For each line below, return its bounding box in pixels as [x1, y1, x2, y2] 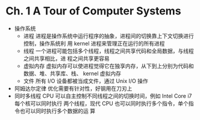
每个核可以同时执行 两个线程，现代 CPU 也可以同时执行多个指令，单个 [14, 100, 189, 107]
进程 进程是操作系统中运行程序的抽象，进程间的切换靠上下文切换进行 [23, 32, 194, 40]
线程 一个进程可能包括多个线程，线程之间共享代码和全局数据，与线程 [23, 47, 194, 55]
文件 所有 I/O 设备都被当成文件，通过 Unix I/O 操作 [23, 77, 148, 85]
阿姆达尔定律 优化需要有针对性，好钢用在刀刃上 [14, 85, 133, 92]
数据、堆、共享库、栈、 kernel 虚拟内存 [23, 70, 122, 77]
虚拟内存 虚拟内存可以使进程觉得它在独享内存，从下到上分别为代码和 [23, 62, 194, 70]
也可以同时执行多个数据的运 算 [19, 107, 96, 115]
